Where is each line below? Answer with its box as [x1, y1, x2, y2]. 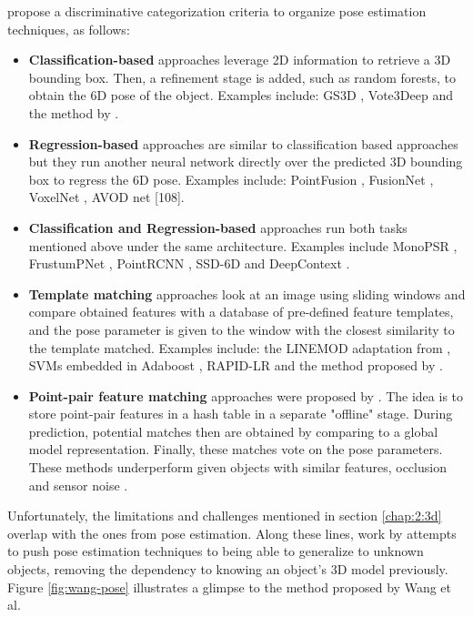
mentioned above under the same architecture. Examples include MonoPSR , [28, 236, 458, 255]
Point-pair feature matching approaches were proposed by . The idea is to [28, 386, 464, 405]
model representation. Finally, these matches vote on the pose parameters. [28, 440, 443, 459]
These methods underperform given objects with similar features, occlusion [28, 458, 447, 477]
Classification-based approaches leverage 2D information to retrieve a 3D [28, 50, 451, 69]
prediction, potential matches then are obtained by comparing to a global [28, 421, 438, 440]
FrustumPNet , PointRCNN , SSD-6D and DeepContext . [28, 254, 350, 273]
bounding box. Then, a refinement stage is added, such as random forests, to [28, 67, 456, 86]
